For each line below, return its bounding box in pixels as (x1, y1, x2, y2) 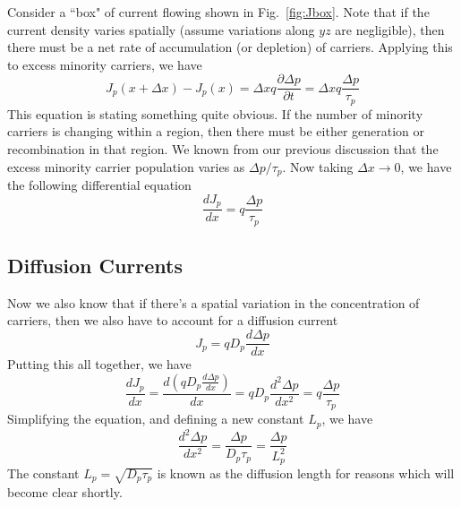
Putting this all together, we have (7, 355, 192, 374)
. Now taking (282, 157, 354, 176)
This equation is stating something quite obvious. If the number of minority (7, 104, 423, 123)
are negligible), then (335, 20, 445, 39)
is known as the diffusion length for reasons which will (157, 464, 455, 482)
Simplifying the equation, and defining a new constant (7, 409, 304, 428)
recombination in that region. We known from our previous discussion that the (7, 140, 439, 159)
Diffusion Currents (7, 252, 184, 279)
